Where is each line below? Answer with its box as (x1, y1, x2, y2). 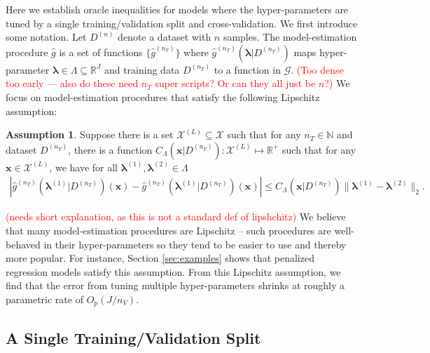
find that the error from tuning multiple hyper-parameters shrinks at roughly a (6, 278, 345, 293)
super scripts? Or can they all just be (155, 76, 316, 91)
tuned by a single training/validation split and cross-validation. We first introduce (6, 15, 358, 30)
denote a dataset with (118, 29, 211, 44)
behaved (6, 237, 41, 251)
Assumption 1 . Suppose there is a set (6, 127, 174, 142)
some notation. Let (6, 29, 87, 44)
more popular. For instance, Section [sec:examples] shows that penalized (6, 251, 314, 265)
